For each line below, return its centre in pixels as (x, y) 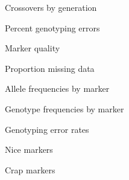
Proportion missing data (50, 68)
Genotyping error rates (47, 129)
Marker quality (33, 48)
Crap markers (30, 169)
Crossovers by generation (51, 7)
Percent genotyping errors (52, 27)
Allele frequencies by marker (57, 88)
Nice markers (29, 149)
